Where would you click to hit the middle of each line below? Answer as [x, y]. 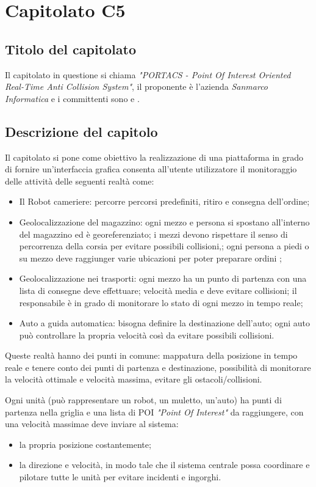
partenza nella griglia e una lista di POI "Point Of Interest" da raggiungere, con [154, 412]
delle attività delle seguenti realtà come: [80, 181]
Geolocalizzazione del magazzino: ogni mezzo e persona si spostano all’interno [164, 222]
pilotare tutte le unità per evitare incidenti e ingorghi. [120, 477]
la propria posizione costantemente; [85, 444]
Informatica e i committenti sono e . [72, 98]
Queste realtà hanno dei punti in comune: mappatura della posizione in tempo [151, 355]
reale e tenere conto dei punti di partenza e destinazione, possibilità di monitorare [158, 367]
